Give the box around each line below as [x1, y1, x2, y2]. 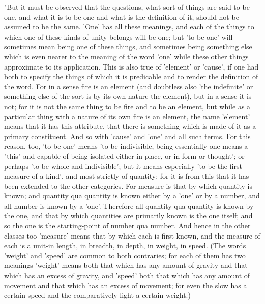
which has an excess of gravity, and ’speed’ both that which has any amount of [4, 270, 250, 281]
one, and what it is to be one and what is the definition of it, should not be [4, 11, 239, 22]
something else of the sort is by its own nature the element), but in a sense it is [4, 91, 252, 102]
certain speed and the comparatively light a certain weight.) [4, 290, 191, 300]
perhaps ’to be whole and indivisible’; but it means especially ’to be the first [4, 160, 242, 171]
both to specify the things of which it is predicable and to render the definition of [4, 71, 258, 82]
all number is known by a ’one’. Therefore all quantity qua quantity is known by [4, 200, 254, 211]
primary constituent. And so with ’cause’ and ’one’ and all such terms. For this [4, 130, 251, 141]
